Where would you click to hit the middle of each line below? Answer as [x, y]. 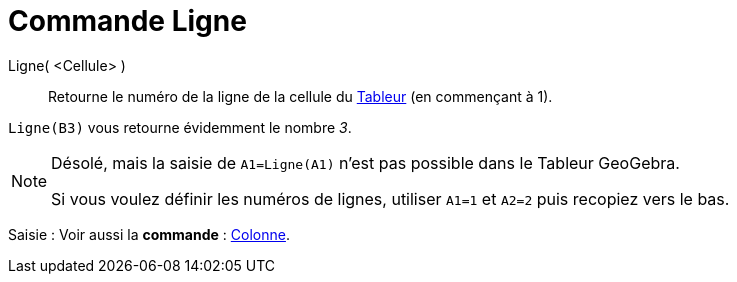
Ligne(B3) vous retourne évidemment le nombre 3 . [180, 127]
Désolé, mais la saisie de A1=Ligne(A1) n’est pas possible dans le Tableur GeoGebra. [365, 162]
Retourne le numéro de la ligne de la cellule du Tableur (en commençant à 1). [300, 96]
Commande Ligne [127, 21]
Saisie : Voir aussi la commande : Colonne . [149, 234]
